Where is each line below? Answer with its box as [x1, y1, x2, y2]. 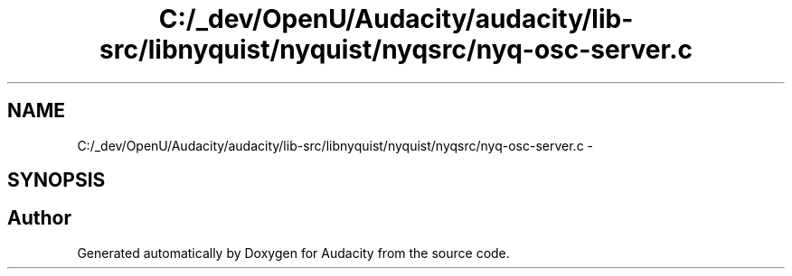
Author [7, 207, 71, 230]
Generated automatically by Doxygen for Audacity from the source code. [77, 244, 510, 261]
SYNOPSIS [7, 169, 106, 192]
